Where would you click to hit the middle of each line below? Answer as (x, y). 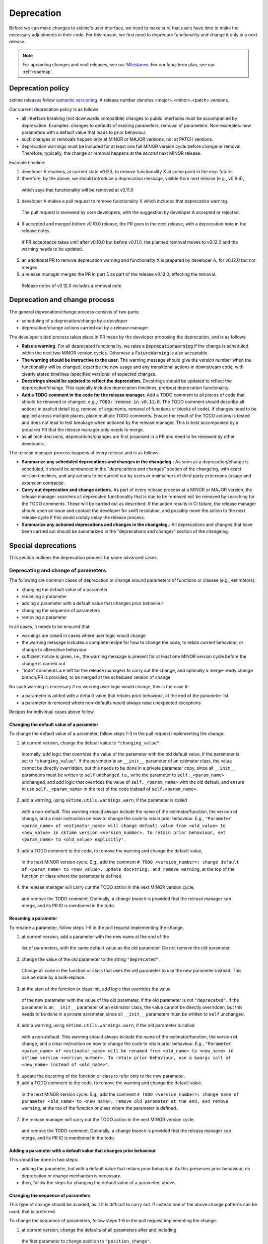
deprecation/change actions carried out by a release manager (85, 328)
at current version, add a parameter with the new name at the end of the (95, 936)
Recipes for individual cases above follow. (52, 712)
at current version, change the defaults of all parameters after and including (99, 1230)
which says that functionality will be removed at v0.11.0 (78, 190)
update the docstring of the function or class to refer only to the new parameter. (103, 1076)
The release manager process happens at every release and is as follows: (84, 452)
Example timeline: (27, 162)
